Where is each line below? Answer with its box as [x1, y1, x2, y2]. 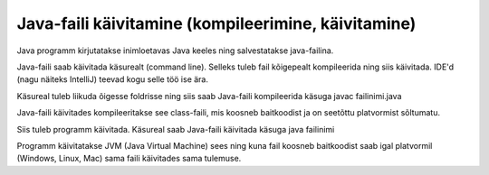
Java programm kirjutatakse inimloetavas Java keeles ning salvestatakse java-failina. [16, 45, 334, 56]
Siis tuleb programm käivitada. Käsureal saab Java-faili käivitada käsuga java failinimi [16, 124, 335, 134]
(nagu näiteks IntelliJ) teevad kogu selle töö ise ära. [16, 74, 208, 85]
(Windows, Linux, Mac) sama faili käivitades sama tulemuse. [16, 153, 242, 164]
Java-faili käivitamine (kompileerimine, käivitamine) [16, 14, 417, 33]
